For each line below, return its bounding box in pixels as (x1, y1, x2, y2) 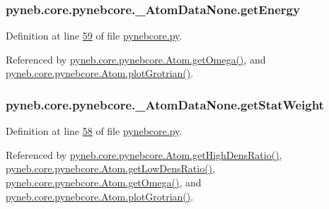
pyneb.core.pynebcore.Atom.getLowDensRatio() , (6, 161, 215, 176)
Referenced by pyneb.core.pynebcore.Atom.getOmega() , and (6, 52, 266, 66)
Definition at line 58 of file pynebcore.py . (6, 124, 183, 138)
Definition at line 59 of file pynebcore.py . (6, 28, 183, 43)
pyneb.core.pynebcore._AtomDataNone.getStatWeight (6, 95, 324, 113)
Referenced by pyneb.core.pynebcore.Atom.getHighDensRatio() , (6, 147, 282, 162)
